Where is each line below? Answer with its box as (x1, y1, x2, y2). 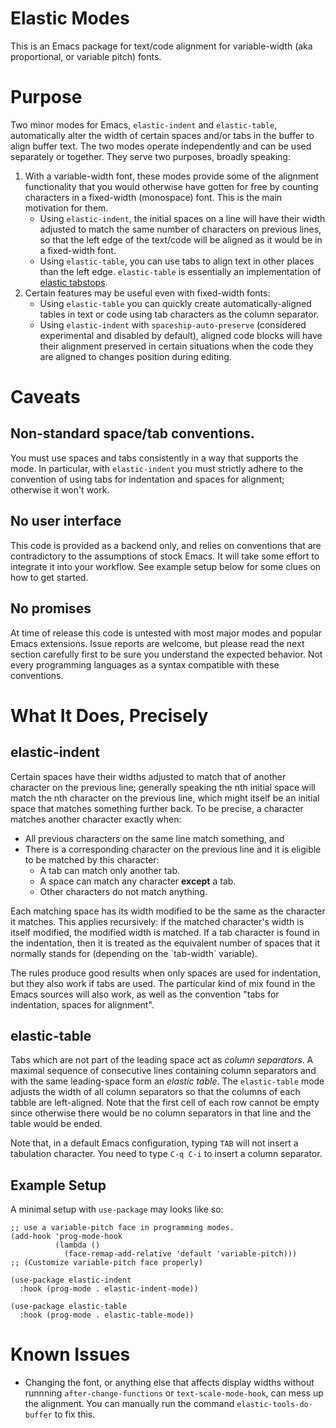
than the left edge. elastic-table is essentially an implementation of (39, 265, 322, 277)
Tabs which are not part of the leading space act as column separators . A (10, 1054, 314, 1066)
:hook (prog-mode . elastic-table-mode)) (19, 1310, 195, 1321)
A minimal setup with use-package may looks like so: (10, 1203, 224, 1216)
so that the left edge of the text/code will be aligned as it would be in (39, 233, 323, 246)
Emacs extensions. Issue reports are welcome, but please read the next (10, 637, 305, 649)
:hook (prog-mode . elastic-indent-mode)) (19, 1284, 199, 1294)
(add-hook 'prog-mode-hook (10, 1232, 123, 1242)
